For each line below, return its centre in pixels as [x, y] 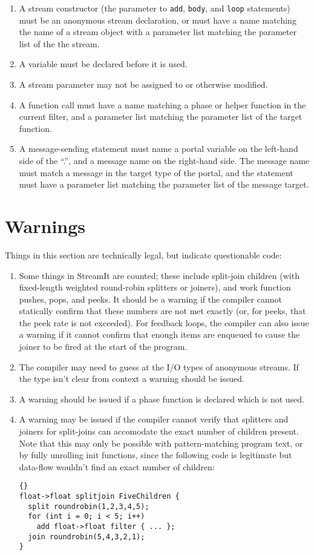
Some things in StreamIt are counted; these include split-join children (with [159, 275]
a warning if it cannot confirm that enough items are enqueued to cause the [159, 334]
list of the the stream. [59, 43]
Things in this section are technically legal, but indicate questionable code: [143, 255]
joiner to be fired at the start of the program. [103, 346]
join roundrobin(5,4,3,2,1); [87, 537]
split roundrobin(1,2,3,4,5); [89, 506]
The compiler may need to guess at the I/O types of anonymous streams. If [159, 366]
